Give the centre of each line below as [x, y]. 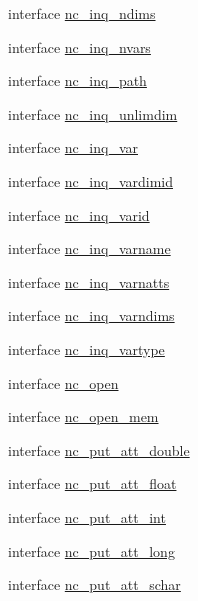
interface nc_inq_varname [89, 248]
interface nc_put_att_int [87, 516]
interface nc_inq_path [77, 80]
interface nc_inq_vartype [86, 348]
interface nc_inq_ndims [82, 13]
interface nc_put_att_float [92, 483]
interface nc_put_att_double [99, 449]
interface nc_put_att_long [91, 550]
